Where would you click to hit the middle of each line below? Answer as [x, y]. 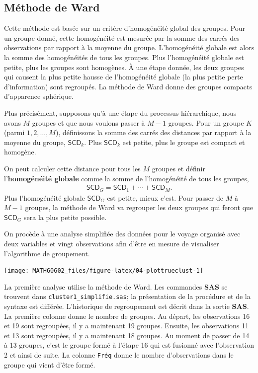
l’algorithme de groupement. [47, 253]
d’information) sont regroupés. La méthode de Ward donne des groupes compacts [128, 86]
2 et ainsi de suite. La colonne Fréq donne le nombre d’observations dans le [119, 355]
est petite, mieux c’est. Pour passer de [165, 197]
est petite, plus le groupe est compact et [184, 142]
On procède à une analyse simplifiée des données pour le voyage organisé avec [122, 234]
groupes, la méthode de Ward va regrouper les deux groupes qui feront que [139, 207]
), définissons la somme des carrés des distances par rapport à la [153, 132]
